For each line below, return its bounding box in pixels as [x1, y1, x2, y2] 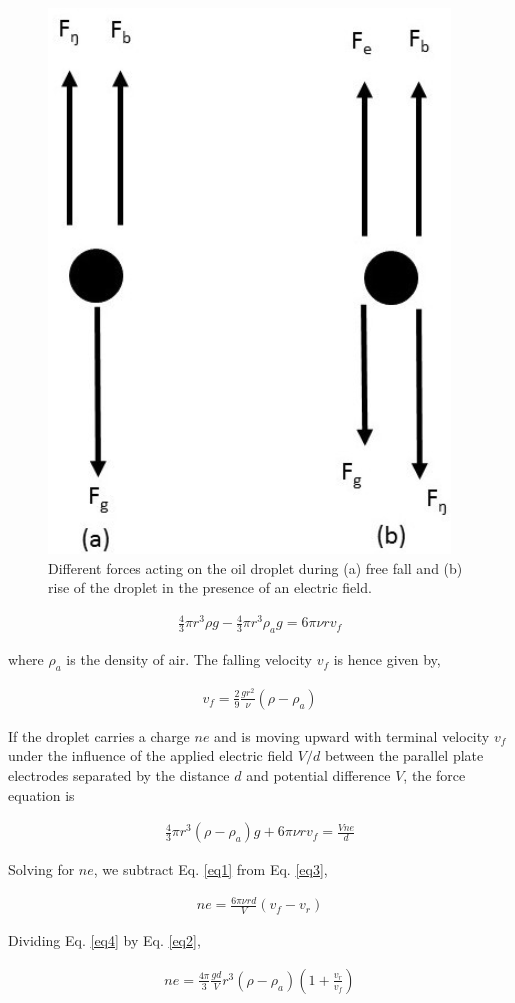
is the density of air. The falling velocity [66, 649, 312, 670]
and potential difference [246, 765, 391, 785]
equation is [8, 784, 75, 805]
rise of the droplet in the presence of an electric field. [48, 577, 372, 598]
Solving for [8, 859, 75, 880]
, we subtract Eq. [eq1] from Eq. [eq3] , [93, 859, 328, 880]
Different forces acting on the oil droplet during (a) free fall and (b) [48, 557, 463, 578]
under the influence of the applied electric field [8, 745, 294, 766]
